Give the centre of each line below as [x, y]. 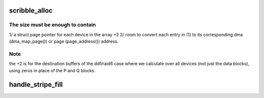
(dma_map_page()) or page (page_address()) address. [64, 41]
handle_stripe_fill [36, 85]
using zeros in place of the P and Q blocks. [52, 70]
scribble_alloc [31, 10]
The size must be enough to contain [53, 25]
